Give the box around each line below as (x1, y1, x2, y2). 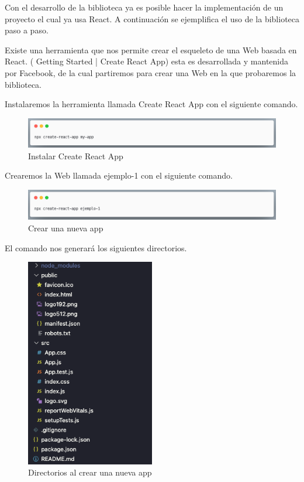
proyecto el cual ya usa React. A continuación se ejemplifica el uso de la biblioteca (5, 12, 300, 25)
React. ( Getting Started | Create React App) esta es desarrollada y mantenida (5, 55, 289, 67)
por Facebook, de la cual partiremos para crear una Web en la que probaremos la (5, 66, 296, 78)
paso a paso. (5, 24, 49, 36)
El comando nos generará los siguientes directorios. (5, 241, 187, 254)
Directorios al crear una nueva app (28, 466, 152, 478)
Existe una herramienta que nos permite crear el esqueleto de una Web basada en (5, 43, 297, 56)
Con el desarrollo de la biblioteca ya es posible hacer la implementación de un (5, 1, 284, 13)
